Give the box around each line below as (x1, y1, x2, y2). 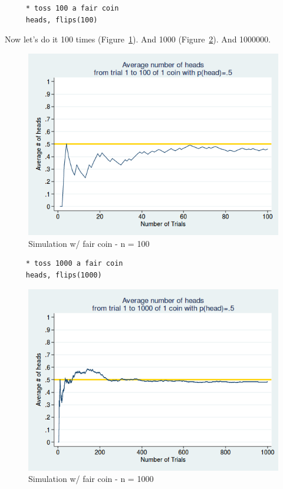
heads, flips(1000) (25, 270, 102, 279)
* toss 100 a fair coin (25, 4, 119, 12)
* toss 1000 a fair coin (25, 259, 123, 268)
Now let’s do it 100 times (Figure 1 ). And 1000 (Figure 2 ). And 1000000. (5, 33, 271, 45)
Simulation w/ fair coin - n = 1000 (28, 473, 154, 485)
